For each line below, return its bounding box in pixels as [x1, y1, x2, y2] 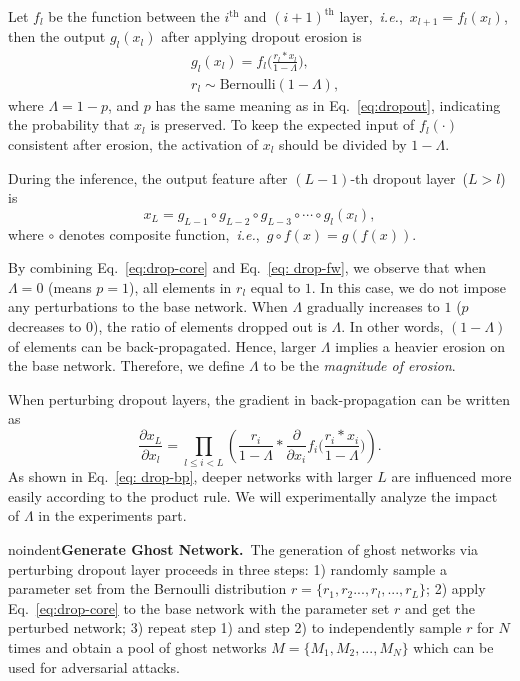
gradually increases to [306, 296, 440, 317]
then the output [8, 26, 106, 47]
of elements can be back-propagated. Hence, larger [8, 335, 317, 356]
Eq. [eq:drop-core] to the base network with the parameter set [8, 597, 390, 618]
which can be [413, 637, 494, 658]
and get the [404, 597, 475, 618]
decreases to [8, 315, 82, 336]
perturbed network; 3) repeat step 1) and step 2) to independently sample [8, 617, 462, 638]
